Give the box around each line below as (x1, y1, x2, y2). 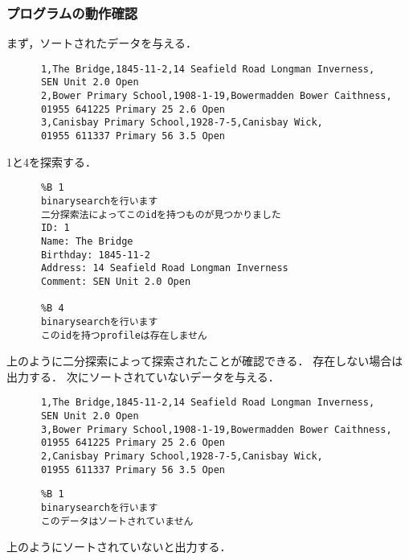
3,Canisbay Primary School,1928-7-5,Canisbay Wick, (40, 117, 323, 129)
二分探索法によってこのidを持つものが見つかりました (40, 208, 281, 220)
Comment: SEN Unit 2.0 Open (40, 275, 191, 287)
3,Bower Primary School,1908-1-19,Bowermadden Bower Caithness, (40, 423, 392, 435)
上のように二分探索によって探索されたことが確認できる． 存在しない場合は (6, 352, 403, 369)
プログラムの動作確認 (6, 2, 138, 23)
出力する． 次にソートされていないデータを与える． (6, 368, 280, 385)
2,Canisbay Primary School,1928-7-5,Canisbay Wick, (40, 451, 323, 463)
